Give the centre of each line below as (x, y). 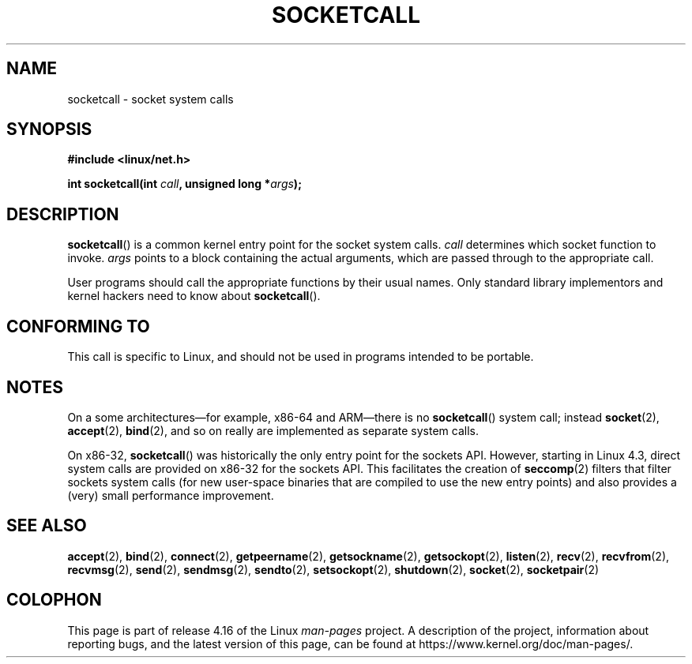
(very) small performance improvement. (171, 495)
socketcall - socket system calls (150, 99)
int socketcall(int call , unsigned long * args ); (184, 184)
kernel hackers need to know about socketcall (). (194, 296)
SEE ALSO (47, 526)
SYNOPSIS (49, 129)
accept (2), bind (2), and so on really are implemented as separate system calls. (273, 430)
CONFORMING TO (78, 326)
